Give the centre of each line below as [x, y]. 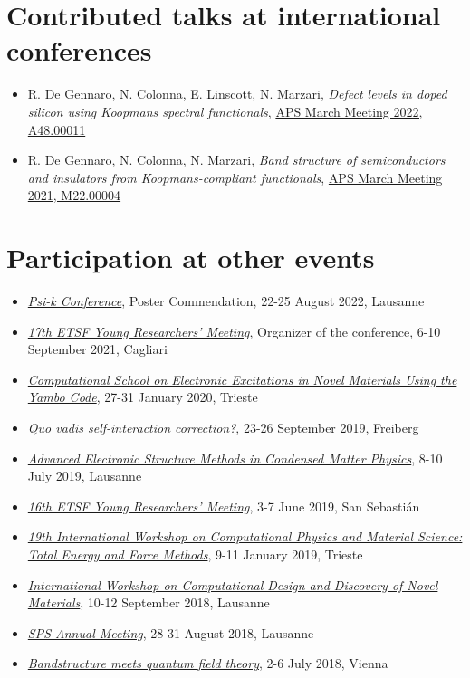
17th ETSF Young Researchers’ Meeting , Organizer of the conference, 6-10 [234, 331]
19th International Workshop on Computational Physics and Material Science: [245, 536]
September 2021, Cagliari [97, 349]
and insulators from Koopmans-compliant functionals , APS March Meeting [235, 177]
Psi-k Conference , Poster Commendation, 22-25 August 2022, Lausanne [226, 301]
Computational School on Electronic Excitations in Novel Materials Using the [242, 379]
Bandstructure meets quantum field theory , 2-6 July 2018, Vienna [208, 663]
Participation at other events [191, 258]
